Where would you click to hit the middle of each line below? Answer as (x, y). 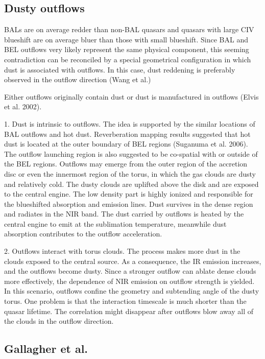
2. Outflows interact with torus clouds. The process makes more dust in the (122, 251)
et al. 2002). (23, 106)
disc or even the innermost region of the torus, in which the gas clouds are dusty (130, 173)
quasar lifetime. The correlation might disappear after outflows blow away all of (129, 311)
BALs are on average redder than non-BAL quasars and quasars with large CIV (129, 29)
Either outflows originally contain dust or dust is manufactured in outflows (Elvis (131, 96)
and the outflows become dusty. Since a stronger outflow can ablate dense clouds (130, 271)
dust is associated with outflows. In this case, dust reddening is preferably (120, 69)
